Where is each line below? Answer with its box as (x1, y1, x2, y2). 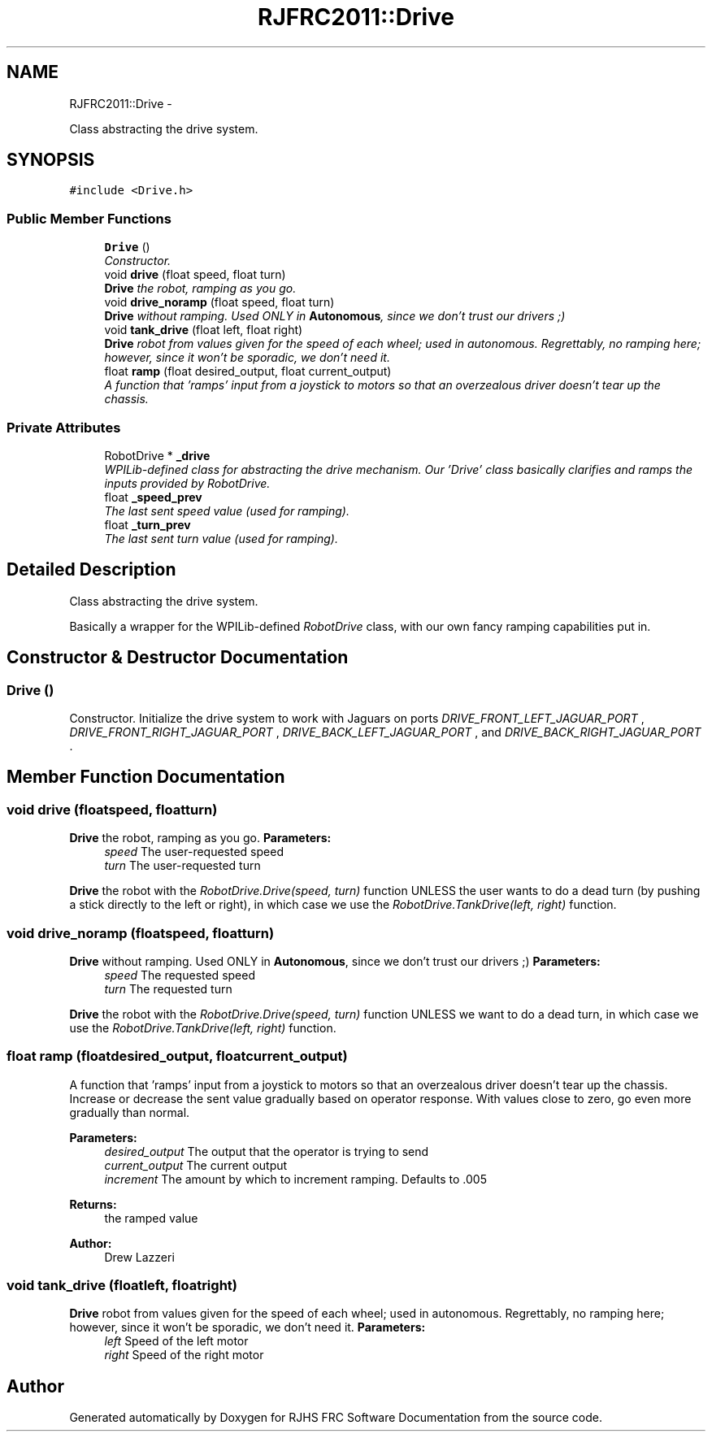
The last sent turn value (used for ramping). (104, 531, 338, 545)
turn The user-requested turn (104, 858, 261, 873)
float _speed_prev (104, 489, 202, 504)
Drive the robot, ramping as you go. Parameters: (69, 831, 332, 845)
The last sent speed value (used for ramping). (104, 503, 349, 518)
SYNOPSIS (7, 150, 95, 171)
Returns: (69, 1197, 117, 1211)
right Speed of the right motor (104, 1348, 264, 1362)
